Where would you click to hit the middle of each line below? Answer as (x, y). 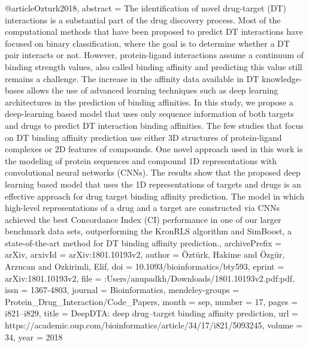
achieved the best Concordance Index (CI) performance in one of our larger (143, 219)
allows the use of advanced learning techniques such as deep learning (152, 90)
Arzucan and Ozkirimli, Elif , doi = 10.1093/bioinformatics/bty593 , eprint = (145, 266)
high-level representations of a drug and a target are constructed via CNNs (143, 208)
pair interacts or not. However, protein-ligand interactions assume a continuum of (154, 55)
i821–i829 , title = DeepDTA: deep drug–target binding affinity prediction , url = (152, 313)
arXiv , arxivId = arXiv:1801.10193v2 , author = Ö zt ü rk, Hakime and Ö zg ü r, (145, 254)
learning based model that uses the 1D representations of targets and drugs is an (153, 184)
